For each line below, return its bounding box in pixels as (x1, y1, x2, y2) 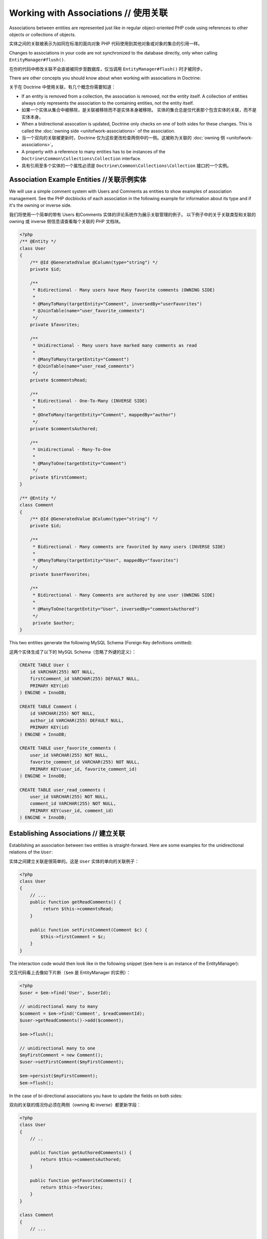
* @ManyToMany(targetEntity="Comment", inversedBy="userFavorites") (32, 301, 202, 307)
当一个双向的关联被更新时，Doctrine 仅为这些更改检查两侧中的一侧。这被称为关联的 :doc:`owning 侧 (21, 135, 225, 141)
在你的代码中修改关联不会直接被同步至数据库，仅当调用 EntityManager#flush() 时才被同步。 (9, 66, 205, 72)
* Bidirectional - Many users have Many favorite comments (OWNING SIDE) (32, 287, 215, 293)
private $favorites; (30, 322, 80, 328)
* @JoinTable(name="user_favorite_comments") (32, 308, 145, 314)
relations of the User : (9, 849, 53, 855)
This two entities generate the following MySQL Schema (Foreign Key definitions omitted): (9, 640, 193, 646)
